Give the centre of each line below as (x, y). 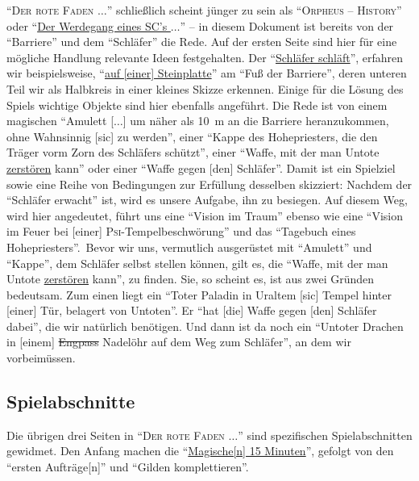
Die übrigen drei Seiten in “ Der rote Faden (116, 435)
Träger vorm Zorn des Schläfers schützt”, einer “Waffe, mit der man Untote (193, 152)
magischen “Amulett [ (60, 121)
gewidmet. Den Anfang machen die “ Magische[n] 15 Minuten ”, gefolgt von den (200, 451)
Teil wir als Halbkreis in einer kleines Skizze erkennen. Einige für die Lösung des (205, 88)
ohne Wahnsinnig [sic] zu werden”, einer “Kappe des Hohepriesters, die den (192, 136)
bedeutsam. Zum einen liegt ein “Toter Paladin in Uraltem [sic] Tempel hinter (199, 294)
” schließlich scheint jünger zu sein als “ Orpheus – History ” (254, 10)
